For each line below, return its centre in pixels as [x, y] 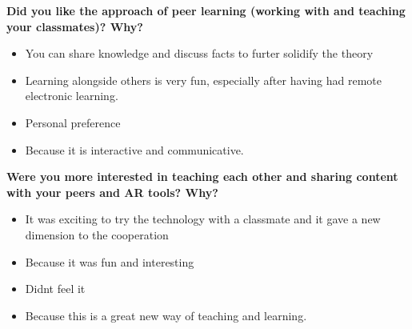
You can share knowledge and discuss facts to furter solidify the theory [199, 53]
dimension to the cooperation [97, 234]
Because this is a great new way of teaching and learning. [166, 315]
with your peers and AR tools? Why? [112, 192]
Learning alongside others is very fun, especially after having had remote [204, 80]
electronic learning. [72, 96]
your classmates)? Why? [75, 26]
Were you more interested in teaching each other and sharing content [202, 177]
